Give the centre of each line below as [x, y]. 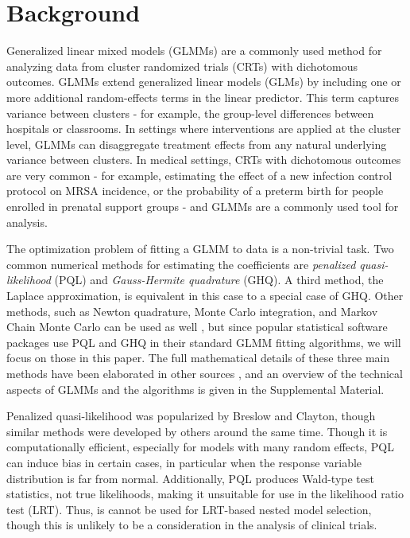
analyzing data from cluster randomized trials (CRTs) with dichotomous [182, 66]
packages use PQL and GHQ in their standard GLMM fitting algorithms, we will [204, 342]
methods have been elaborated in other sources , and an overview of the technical [205, 373]
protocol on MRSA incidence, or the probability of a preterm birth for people [195, 191]
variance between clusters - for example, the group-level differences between [190, 113]
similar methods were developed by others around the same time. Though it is [197, 431]
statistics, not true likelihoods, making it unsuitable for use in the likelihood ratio [205, 494]
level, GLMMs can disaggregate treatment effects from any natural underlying [197, 144]
